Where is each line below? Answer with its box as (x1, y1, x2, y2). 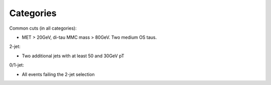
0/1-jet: (9, 62, 25, 68)
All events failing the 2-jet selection (22, 71, 95, 77)
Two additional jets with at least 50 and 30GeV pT (22, 53, 124, 59)
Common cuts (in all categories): (9, 25, 77, 31)
